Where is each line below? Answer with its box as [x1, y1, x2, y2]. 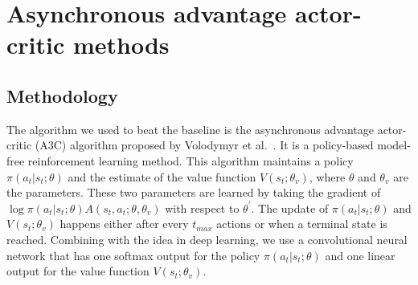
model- [377, 136, 411, 153]
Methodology [6, 83, 118, 108]
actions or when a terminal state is [216, 215, 387, 232]
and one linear [325, 246, 395, 263]
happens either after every [59, 215, 189, 232]
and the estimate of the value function [68, 168, 256, 185]
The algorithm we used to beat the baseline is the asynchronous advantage [6, 120, 374, 137]
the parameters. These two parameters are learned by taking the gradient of [6, 184, 381, 201]
